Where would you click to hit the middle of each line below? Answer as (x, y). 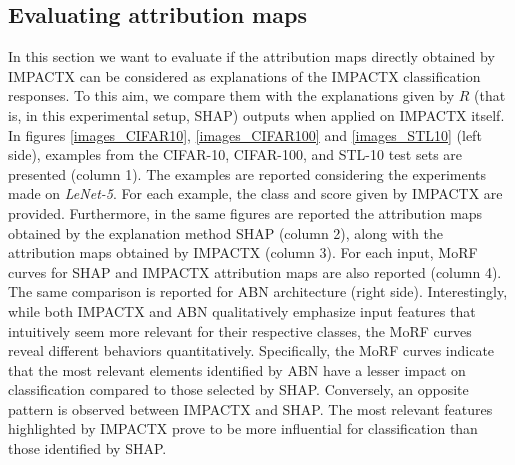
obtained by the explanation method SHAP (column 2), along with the (226, 232)
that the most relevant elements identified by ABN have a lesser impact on (237, 369)
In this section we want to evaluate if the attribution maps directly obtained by (251, 56)
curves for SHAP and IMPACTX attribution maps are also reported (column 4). (255, 271)
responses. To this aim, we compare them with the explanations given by (231, 95)
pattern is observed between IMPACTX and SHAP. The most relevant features (250, 408)
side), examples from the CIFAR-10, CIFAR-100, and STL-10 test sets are (235, 154)
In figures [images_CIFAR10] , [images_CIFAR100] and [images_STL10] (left (245, 134)
